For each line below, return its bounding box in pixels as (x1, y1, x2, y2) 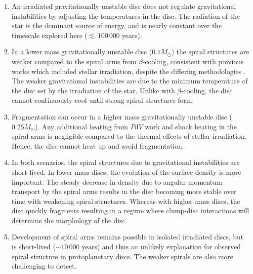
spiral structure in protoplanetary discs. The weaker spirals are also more (11, 251, 233, 261)
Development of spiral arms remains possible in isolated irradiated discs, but (11, 232, 244, 242)
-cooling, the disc (181, 85, 233, 95)
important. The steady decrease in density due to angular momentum (11, 176, 222, 187)
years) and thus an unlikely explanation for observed (82, 241, 241, 252)
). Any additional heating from (35, 121, 128, 131)
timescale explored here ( (11, 30, 87, 40)
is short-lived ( (11, 241, 56, 252)
